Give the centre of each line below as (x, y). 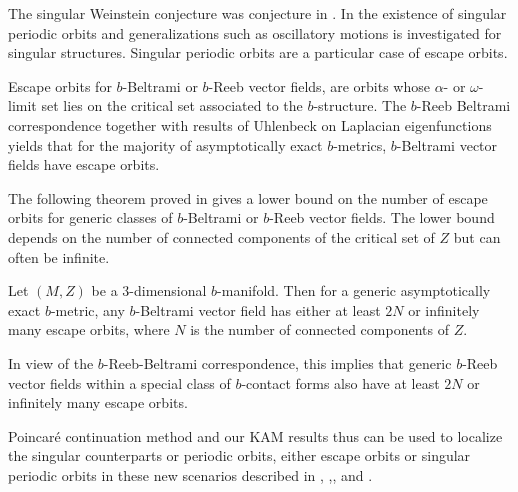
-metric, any (87, 309)
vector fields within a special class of (119, 382)
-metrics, (360, 144)
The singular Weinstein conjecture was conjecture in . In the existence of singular (257, 13)
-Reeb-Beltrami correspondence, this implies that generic (277, 362)
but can (477, 236)
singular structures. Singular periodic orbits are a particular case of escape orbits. (258, 52)
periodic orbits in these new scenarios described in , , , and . (190, 474)
